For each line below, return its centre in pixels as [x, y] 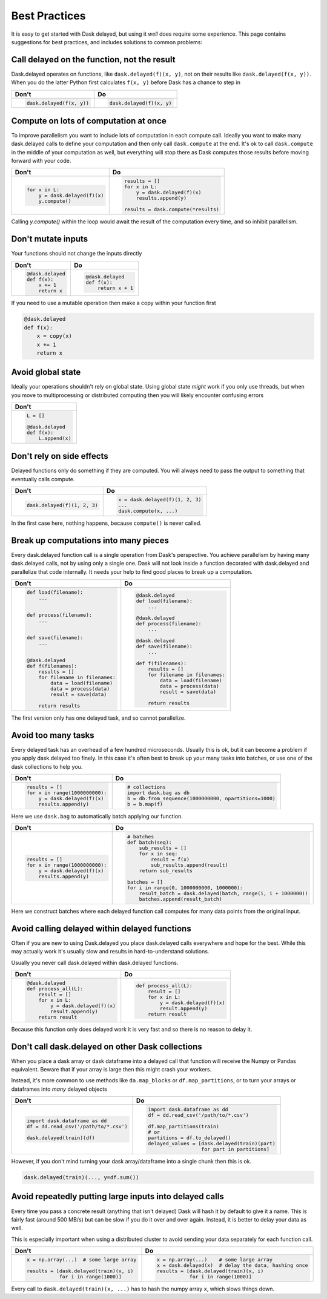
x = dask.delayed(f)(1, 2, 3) [160, 500]
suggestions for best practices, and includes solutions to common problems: [107, 42]
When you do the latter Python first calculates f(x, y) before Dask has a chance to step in [126, 82]
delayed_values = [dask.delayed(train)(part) [211, 1144]
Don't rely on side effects [60, 456]
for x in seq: [158, 854]
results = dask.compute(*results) [172, 210]
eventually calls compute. [43, 479]
